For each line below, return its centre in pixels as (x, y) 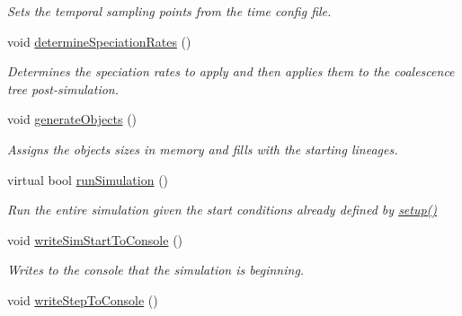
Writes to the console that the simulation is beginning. (156, 270)
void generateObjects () (72, 119)
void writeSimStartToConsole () (95, 239)
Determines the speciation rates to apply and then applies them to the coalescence (231, 71)
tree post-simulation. (63, 88)
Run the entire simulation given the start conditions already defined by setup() (222, 210)
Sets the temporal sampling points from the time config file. (169, 11)
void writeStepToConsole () (83, 299)
